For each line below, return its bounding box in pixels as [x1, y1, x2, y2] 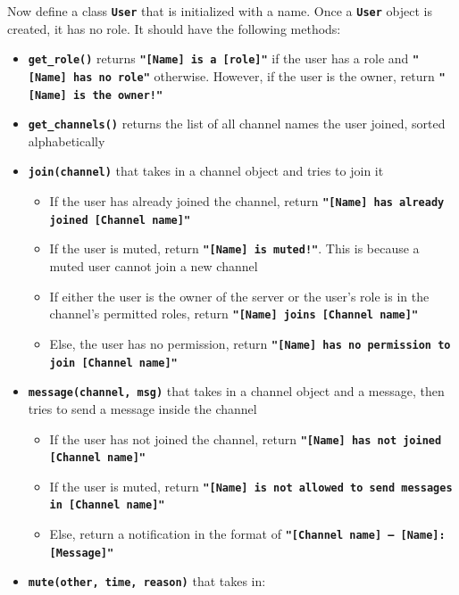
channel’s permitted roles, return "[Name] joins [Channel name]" [49, 304, 419, 323]
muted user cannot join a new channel [49, 257, 258, 276]
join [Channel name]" [49, 356, 178, 369]
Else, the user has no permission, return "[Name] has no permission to [49, 334, 451, 352]
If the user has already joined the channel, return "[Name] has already [49, 192, 445, 211]
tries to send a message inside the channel [28, 399, 257, 417]
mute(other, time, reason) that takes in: [28, 572, 266, 591]
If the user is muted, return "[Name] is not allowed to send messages [49, 476, 453, 495]
